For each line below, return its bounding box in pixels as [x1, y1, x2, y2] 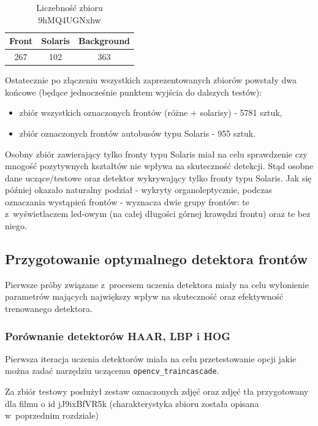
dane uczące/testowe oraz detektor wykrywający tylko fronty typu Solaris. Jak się [5, 171, 312, 184]
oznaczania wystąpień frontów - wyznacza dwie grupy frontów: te [5, 195, 249, 208]
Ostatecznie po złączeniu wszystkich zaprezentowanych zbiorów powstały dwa [5, 74, 297, 86]
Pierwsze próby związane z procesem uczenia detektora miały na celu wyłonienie [5, 278, 309, 291]
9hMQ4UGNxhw [38, 13, 101, 26]
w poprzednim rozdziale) [5, 409, 99, 422]
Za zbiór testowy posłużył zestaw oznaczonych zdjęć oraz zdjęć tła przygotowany [5, 385, 309, 398]
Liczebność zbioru [36, 1, 103, 13]
